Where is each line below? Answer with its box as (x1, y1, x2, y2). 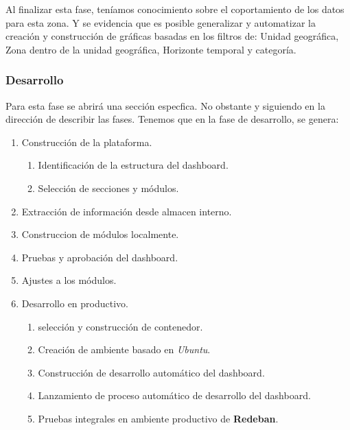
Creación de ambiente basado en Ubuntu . (38, 342, 211, 357)
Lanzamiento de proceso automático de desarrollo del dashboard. (38, 388, 311, 403)
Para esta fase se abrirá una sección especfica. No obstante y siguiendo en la (5, 98, 325, 112)
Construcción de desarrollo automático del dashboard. (38, 365, 265, 379)
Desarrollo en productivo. (21, 296, 128, 310)
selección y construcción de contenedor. (38, 319, 203, 333)
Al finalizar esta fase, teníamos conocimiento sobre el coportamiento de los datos (5, 2, 345, 16)
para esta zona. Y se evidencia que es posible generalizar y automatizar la (5, 15, 316, 29)
